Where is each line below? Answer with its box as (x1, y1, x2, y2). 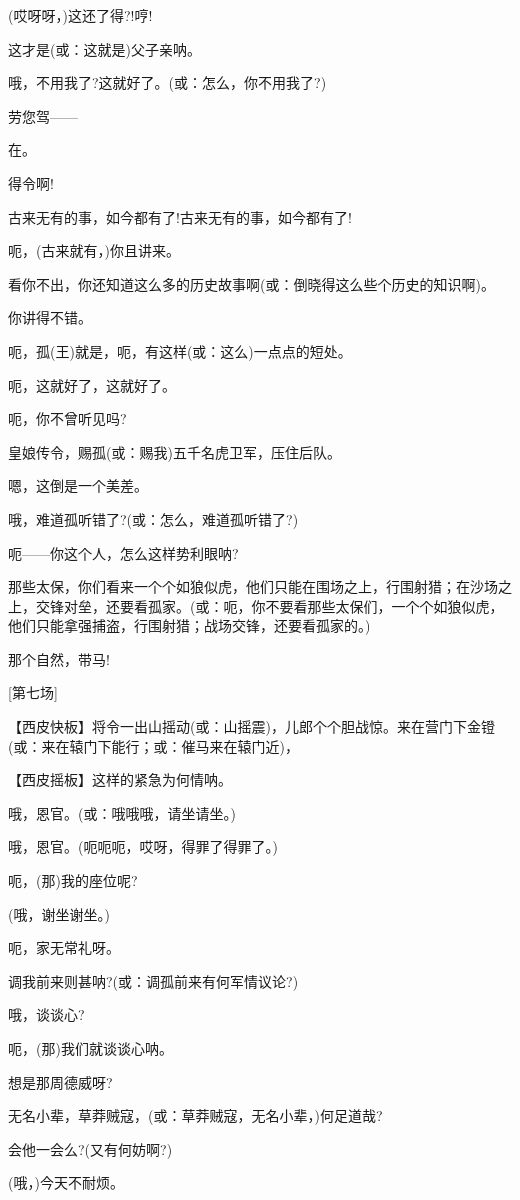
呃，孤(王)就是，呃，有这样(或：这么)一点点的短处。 (8, 340, 352, 361)
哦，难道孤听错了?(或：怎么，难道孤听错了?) (8, 508, 299, 529)
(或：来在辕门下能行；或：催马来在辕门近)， (8, 735, 299, 756)
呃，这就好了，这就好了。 (8, 374, 176, 395)
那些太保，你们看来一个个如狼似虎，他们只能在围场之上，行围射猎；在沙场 (8, 576, 498, 597)
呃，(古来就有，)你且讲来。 (8, 240, 180, 261)
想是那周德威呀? (8, 1071, 113, 1092)
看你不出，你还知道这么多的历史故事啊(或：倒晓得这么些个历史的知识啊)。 (8, 273, 495, 294)
